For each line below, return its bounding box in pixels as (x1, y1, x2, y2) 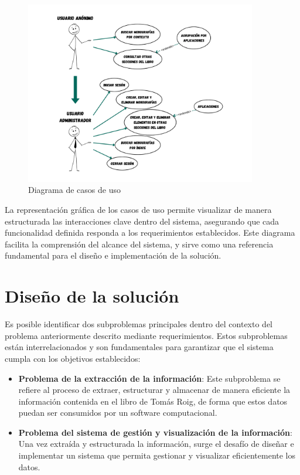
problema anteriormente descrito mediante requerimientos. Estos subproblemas (5, 329, 288, 341)
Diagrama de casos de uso (28, 184, 121, 196)
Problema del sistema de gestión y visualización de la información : (18, 426, 292, 438)
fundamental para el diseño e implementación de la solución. (5, 249, 221, 262)
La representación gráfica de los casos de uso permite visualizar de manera (5, 203, 272, 216)
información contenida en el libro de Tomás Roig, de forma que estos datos (18, 395, 288, 407)
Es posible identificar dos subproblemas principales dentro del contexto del (5, 318, 273, 330)
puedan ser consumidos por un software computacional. (18, 406, 217, 419)
